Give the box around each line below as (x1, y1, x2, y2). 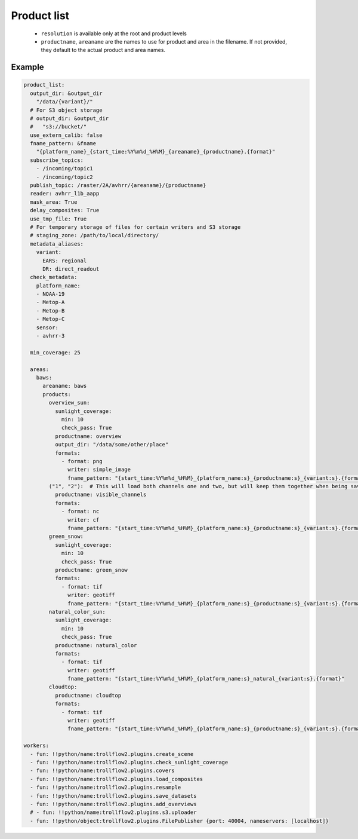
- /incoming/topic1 (36, 165, 94, 172)
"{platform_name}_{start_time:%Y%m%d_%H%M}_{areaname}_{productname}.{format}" (36, 148, 276, 155)
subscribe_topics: (30, 157, 84, 164)
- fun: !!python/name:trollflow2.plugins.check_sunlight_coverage (30, 759, 229, 765)
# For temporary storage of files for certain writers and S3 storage (30, 223, 241, 230)
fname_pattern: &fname (30, 140, 97, 147)
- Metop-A (36, 299, 65, 306)
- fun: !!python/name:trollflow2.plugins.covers (30, 767, 175, 774)
